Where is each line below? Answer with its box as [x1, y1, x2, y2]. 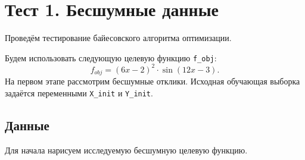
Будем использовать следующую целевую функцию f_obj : [5, 51, 217, 64]
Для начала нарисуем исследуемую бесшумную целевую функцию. [5, 143, 248, 156]
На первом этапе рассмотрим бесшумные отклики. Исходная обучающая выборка [5, 75, 300, 87]
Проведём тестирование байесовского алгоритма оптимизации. [5, 32, 232, 44]
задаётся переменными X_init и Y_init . [5, 86, 153, 99]
